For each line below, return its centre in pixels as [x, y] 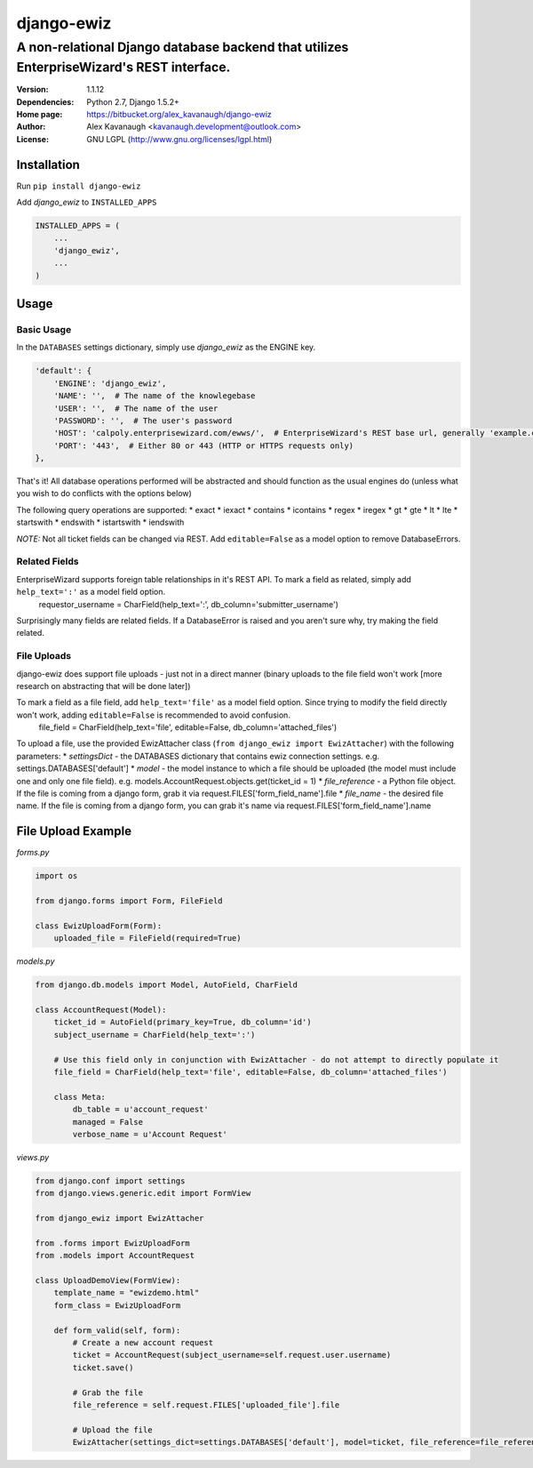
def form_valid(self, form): [117, 1330]
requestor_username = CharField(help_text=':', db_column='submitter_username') [189, 604]
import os [56, 876]
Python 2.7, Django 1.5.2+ [133, 101]
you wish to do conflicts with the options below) [104, 493]
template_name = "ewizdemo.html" [127, 1293]
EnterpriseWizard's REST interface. [123, 67]
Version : [32, 90]
